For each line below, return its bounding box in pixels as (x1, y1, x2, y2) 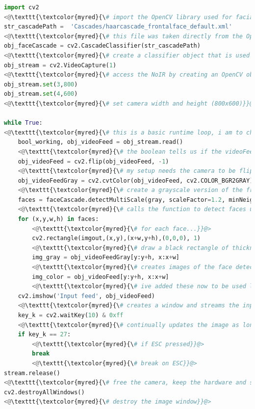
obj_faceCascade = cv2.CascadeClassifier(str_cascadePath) (4, 42, 201, 50)
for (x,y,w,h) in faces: (18, 216, 99, 223)
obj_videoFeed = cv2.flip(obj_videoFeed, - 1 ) (18, 158, 169, 165)
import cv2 (4, 4, 39, 11)
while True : (4, 119, 43, 127)
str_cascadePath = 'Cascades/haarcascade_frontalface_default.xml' (4, 23, 232, 30)
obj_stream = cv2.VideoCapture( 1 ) (4, 61, 117, 69)
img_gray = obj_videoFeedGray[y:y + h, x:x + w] (32, 254, 179, 261)
